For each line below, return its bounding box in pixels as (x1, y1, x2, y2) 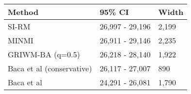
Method (8, 6, 39, 17)
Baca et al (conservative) (8, 63, 92, 74)
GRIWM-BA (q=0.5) (8, 49, 80, 60)
